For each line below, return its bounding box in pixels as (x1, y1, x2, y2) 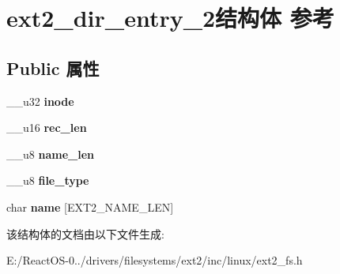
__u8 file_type (6, 172, 89, 189)
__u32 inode (6, 92, 74, 109)
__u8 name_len (6, 145, 94, 162)
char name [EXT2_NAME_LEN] (6, 198, 174, 215)
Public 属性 (6, 55, 100, 80)
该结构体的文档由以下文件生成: (6, 225, 164, 242)
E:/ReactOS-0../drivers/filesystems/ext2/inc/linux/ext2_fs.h (6, 252, 303, 268)
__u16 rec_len (6, 119, 87, 136)
